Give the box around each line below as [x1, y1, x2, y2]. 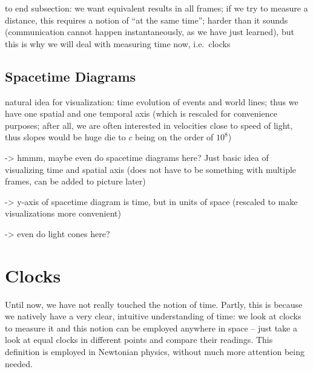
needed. [5, 357, 33, 370]
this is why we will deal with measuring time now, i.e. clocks [5, 37, 231, 50]
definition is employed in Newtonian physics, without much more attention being [5, 345, 305, 358]
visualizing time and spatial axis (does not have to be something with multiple [5, 163, 297, 175]
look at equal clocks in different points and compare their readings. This [5, 333, 273, 346]
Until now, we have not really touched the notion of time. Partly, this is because [5, 298, 303, 310]
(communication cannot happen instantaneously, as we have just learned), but [5, 25, 294, 38]
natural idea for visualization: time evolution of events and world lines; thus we [5, 95, 298, 108]
